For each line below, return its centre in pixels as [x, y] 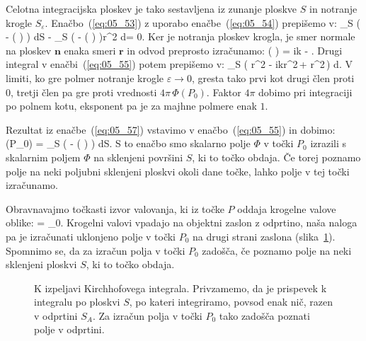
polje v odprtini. [69, 329]
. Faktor [224, 92]
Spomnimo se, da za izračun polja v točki [96, 250]
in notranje [333, 8]
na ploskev [29, 50]
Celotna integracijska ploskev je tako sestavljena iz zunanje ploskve [151, 8]
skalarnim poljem [43, 157]
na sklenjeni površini [138, 157]
